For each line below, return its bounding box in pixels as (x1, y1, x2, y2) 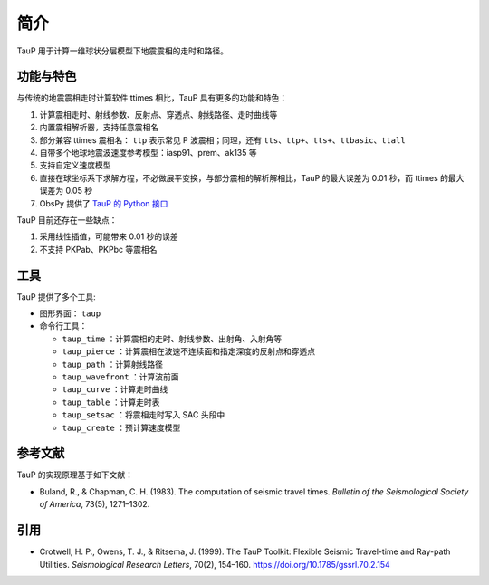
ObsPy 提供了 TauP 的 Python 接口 (39, 197, 168, 208)
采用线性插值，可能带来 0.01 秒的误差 (39, 231, 178, 242)
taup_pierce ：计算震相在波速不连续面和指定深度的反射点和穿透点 (62, 346, 316, 357)
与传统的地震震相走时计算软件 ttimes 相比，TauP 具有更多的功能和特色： (16, 92, 288, 103)
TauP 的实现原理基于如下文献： (16, 469, 134, 480)
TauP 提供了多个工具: (16, 291, 97, 302)
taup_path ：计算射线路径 (62, 359, 163, 369)
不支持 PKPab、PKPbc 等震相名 (39, 244, 158, 254)
